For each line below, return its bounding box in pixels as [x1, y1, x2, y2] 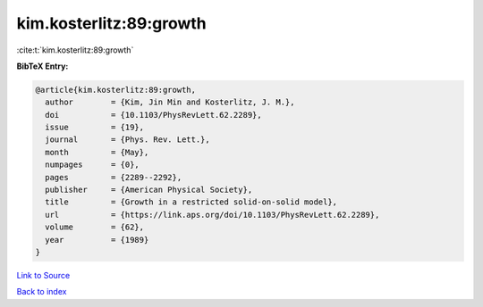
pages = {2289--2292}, [45, 172, 182, 182]
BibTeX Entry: [16, 61, 69, 71]
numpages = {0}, [45, 160, 140, 170]
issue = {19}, [45, 122, 145, 133]
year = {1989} [45, 235, 149, 245]
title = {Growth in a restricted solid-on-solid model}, [45, 197, 338, 207]
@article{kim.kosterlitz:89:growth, [35, 85, 197, 95]
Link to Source [16, 270, 71, 280]
